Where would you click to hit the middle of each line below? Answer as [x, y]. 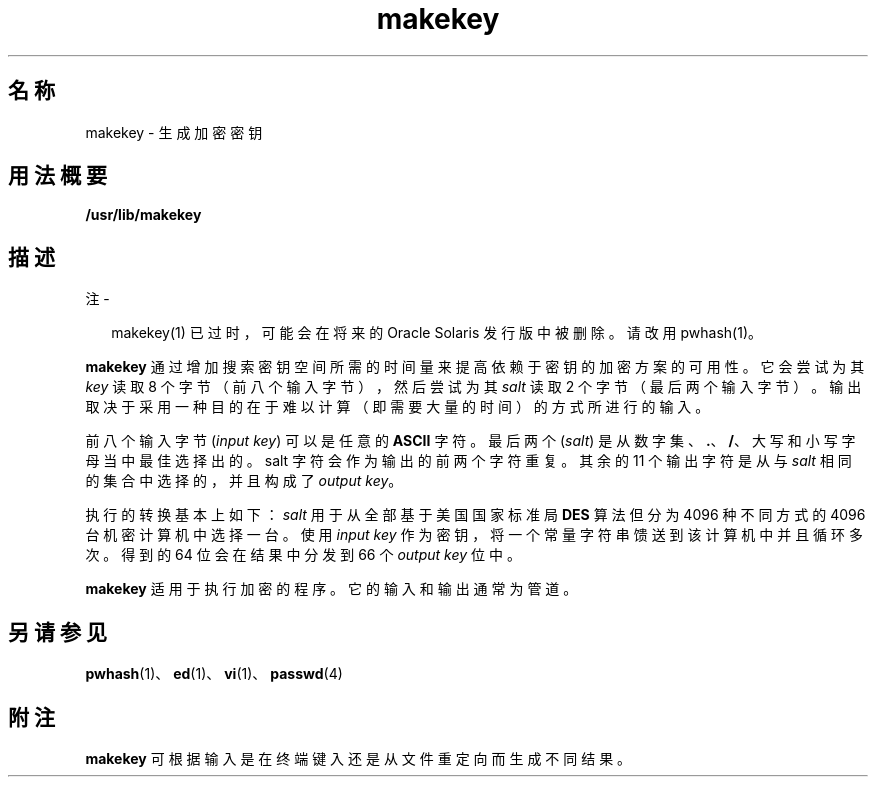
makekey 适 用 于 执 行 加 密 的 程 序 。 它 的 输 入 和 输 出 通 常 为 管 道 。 [331, 589]
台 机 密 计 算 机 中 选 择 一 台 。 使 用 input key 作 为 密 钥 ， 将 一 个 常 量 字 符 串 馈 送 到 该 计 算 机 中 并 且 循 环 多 [474, 535]
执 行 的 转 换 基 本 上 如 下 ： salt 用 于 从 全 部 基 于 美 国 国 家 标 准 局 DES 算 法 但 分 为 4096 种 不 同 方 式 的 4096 [475, 515]
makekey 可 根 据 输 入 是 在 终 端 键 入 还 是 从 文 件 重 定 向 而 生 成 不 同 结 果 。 [358, 758]
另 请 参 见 [57, 632]
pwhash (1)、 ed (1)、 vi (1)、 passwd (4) [214, 674]
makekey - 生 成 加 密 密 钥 [174, 132]
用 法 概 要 [57, 176]
